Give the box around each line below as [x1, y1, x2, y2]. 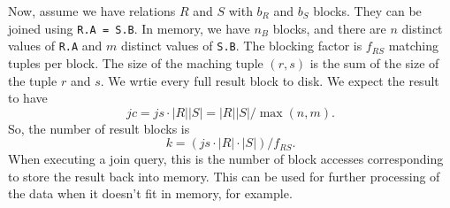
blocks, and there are [272, 19, 386, 37]
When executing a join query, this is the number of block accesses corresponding [8, 150, 444, 168]
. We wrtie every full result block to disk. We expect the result [100, 71, 439, 89]
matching [388, 36, 439, 55]
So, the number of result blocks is [8, 119, 190, 137]
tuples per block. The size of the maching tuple [8, 53, 263, 72]
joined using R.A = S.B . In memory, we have [8, 19, 250, 37]
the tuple [8, 71, 57, 89]
